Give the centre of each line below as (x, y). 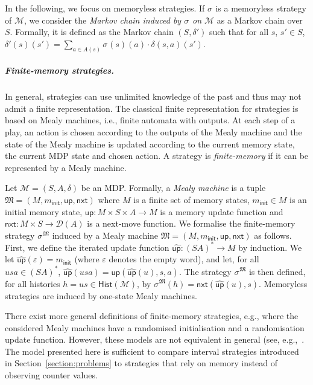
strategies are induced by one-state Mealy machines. (101, 295)
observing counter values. (51, 375)
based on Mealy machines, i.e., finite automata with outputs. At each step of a (150, 120)
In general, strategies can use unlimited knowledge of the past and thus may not (153, 96)
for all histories (33, 283)
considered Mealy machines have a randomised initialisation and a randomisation (155, 327)
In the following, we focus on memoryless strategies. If (105, 8)
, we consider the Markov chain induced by (103, 20)
